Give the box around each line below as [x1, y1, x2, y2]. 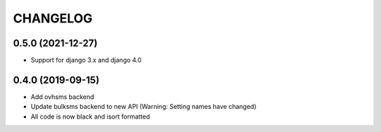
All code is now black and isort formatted [30, 112, 150, 121]
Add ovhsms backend [30, 92, 95, 101]
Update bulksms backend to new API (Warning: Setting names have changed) [30, 103, 257, 111]
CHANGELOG [13, 11, 93, 26]
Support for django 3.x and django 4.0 [30, 56, 142, 65]
